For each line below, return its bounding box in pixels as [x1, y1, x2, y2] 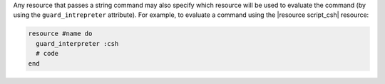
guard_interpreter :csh [36, 40, 119, 47]
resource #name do [28, 30, 93, 38]
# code [36, 49, 59, 58]
